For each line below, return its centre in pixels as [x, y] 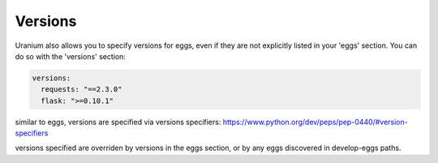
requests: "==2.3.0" [82, 90]
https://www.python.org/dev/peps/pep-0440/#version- [316, 122]
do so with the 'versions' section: [70, 56]
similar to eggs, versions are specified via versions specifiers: [118, 122]
